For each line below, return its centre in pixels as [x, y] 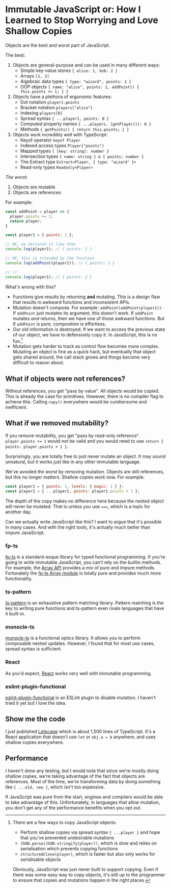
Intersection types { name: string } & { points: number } [82, 156]
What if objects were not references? [65, 379]
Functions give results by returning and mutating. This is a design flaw [86, 297]
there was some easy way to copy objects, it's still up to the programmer [89, 875]
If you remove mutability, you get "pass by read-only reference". [73, 436]
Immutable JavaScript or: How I [73, 9]
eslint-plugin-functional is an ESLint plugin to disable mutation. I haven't [81, 698]
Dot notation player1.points [50, 102]
